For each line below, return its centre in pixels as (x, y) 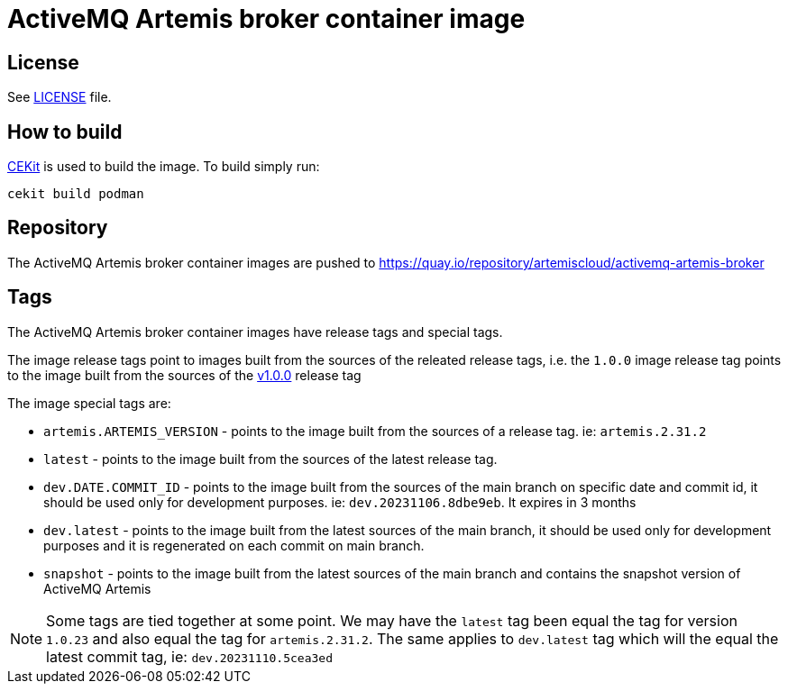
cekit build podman (76, 194)
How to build (65, 132)
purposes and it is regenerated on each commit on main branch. (234, 545)
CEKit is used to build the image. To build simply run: (164, 167)
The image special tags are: (89, 403)
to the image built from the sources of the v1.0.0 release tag (184, 375)
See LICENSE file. (60, 97)
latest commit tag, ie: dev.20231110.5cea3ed (189, 656)
